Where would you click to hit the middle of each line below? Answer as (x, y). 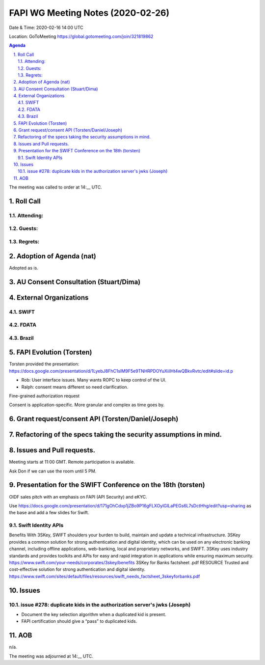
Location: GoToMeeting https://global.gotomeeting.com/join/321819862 (81, 36)
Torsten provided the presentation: (44, 364)
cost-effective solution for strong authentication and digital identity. (77, 569)
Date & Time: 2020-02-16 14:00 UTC (46, 28)
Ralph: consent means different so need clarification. (75, 387)
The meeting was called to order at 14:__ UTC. (56, 187)
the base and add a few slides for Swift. (49, 513)
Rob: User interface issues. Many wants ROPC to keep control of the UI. (94, 380)
